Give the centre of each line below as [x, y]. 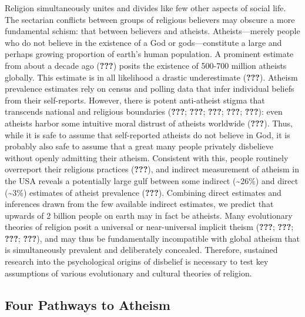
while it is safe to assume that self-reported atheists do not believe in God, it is [148, 134]
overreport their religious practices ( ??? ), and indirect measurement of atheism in [152, 169]
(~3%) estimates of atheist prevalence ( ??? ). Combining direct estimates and [143, 192]
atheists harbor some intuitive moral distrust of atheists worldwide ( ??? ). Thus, [149, 123]
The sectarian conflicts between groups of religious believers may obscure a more [150, 19]
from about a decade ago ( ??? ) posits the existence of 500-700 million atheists [146, 65]
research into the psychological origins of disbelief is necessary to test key [137, 261]
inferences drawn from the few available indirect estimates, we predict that [139, 204]
